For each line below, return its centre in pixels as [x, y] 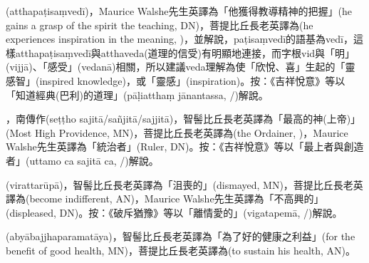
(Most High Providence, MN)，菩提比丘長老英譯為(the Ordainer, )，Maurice [177, 132]
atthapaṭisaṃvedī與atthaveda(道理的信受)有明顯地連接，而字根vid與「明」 [185, 52]
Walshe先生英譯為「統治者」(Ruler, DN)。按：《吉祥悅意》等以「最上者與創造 [185, 146]
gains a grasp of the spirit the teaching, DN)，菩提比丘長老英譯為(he [160, 25]
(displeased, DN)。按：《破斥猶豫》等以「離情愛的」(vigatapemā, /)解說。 [174, 212]
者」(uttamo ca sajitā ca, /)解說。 [82, 160]
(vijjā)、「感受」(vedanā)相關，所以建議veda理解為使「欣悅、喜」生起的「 [176, 67]
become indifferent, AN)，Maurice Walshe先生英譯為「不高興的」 [177, 198]
